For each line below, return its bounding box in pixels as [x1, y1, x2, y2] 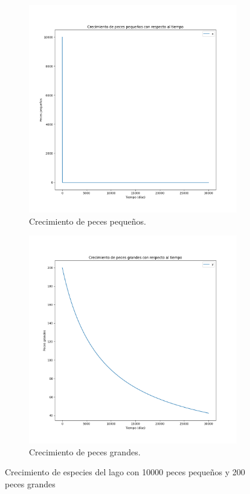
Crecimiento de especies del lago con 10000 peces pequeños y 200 [5, 466, 245, 478]
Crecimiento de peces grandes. [29, 445, 141, 458]
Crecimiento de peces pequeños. [29, 214, 146, 227]
